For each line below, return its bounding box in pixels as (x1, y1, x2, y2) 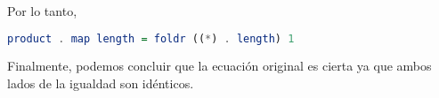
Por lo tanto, (7, 2, 77, 19)
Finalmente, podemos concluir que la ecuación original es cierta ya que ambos (7, 57, 432, 75)
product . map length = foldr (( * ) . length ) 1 (7, 32, 295, 45)
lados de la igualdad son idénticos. (7, 74, 194, 93)
